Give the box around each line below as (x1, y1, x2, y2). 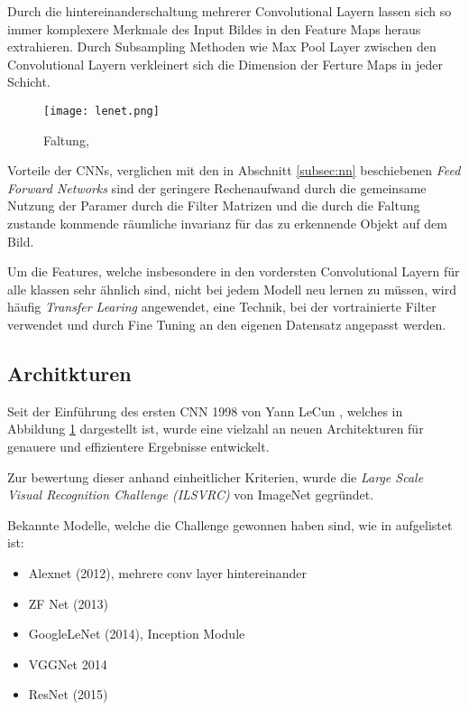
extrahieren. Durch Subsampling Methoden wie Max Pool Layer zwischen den (7, 37, 437, 56)
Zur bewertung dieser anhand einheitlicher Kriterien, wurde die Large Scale (7, 467, 424, 486)
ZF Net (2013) (28, 593, 108, 612)
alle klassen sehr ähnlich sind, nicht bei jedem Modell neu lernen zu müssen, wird (7, 279, 456, 298)
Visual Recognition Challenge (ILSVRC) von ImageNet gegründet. (7, 485, 374, 504)
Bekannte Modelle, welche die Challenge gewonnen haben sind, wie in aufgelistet (7, 515, 453, 534)
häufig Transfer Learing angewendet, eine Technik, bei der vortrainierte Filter (7, 297, 437, 316)
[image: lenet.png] (43, 104, 160, 117)
